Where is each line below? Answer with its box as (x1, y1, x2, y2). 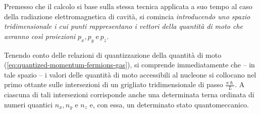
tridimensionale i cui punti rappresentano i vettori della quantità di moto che (4, 21, 243, 31)
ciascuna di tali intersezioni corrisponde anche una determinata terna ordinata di (4, 89, 254, 100)
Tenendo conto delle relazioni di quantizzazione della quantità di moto (4, 49, 222, 60)
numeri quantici (4, 99, 53, 109)
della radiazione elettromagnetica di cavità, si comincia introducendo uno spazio (4, 11, 250, 21)
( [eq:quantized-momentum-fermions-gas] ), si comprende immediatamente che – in (4, 59, 255, 70)
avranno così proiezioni (4, 30, 76, 41)
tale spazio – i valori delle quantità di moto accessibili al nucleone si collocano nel (4, 69, 256, 80)
